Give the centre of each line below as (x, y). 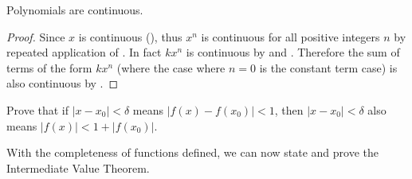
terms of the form (49, 67)
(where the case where (171, 67)
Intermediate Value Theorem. (78, 167)
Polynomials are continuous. (75, 10)
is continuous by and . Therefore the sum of (293, 52)
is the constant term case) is (328, 67)
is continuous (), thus (130, 36)
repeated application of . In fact (84, 52)
